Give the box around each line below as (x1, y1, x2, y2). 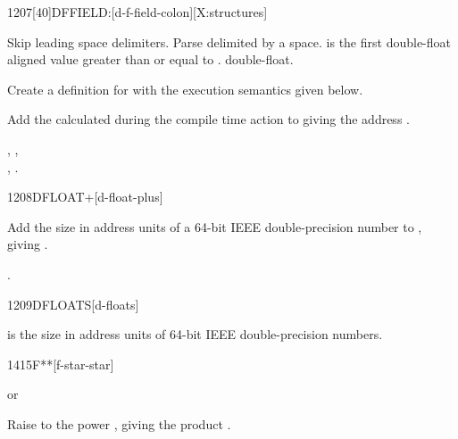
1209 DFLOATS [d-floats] (7, 294, 139, 313)
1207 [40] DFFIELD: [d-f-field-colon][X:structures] (7, 3, 268, 21)
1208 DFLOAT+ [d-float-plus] (7, 187, 163, 206)
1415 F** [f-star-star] (7, 354, 114, 373)
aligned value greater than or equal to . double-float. (7, 50, 294, 69)
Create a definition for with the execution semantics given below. (7, 79, 363, 98)
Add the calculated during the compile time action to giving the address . (7, 110, 410, 128)
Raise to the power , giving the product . (7, 414, 231, 433)
